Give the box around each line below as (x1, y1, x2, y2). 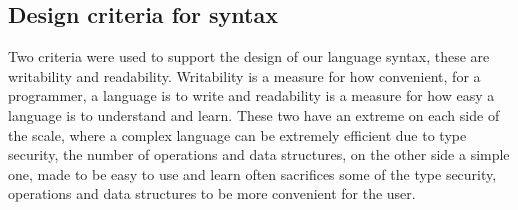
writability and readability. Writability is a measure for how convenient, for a (8, 65, 481, 86)
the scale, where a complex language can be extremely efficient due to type (8, 124, 467, 145)
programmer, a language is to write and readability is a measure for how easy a (8, 85, 495, 106)
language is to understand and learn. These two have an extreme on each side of (8, 104, 500, 125)
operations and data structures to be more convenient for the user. (8, 183, 416, 204)
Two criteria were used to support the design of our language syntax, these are (8, 46, 490, 67)
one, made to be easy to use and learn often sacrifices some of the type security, (8, 163, 497, 184)
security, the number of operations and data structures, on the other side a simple (8, 144, 510, 165)
